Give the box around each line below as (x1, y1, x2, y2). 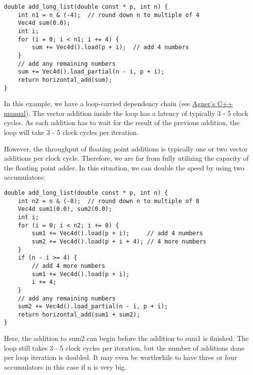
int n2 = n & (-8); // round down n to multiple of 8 (18, 197, 199, 205)
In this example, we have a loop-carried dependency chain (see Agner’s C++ (4, 98, 233, 109)
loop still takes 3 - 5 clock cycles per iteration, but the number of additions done (4, 342, 245, 353)
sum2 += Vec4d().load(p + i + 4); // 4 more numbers (32, 238, 207, 245)
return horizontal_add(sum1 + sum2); (18, 311, 140, 318)
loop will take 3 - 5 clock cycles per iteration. (4, 127, 139, 137)
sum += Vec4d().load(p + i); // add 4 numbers (32, 44, 189, 51)
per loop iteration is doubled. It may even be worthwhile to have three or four (4, 352, 237, 362)
